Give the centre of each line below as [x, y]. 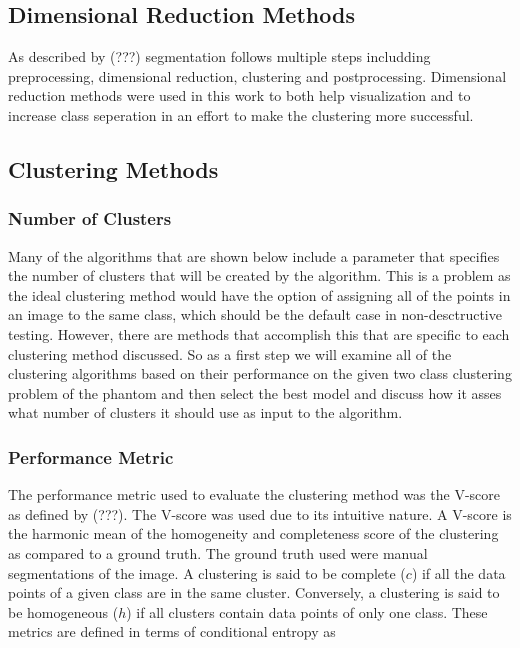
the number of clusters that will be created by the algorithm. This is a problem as [259, 275]
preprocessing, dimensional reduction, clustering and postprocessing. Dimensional [257, 75]
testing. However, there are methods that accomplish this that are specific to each [259, 333]
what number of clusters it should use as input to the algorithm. [205, 412]
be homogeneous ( [63, 611]
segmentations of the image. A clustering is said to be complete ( [207, 572]
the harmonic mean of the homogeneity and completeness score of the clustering [253, 533]
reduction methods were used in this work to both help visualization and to [239, 95]
